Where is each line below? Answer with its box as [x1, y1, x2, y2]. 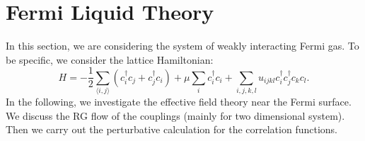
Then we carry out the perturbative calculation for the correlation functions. [6, 122, 337, 137]
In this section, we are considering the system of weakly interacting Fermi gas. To [6, 38, 359, 53]
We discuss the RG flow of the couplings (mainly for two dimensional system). [6, 108, 345, 123]
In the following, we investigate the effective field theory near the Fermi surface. [6, 94, 352, 109]
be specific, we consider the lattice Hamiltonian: [6, 52, 214, 67]
